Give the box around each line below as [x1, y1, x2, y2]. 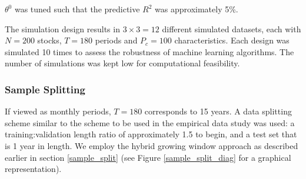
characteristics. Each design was [174, 34, 290, 46]
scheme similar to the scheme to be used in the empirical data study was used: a [5, 116, 295, 129]
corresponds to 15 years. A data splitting [144, 105, 292, 117]
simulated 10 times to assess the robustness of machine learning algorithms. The [5, 45, 294, 58]
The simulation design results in [5, 22, 120, 35]
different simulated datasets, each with [162, 22, 301, 35]
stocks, [37, 34, 62, 46]
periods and [95, 34, 138, 46]
